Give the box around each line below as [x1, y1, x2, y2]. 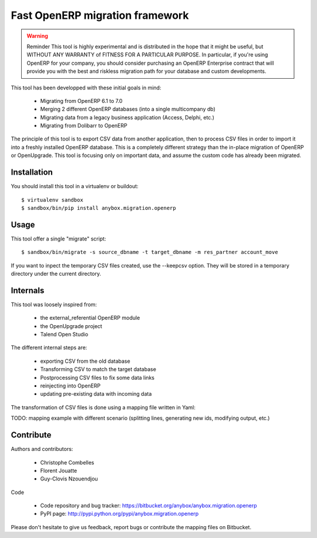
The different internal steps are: [11, 344, 87, 351]
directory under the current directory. [11, 270, 102, 277]
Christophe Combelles [40, 459, 95, 466]
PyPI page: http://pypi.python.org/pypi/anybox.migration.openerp [40, 510, 199, 517]
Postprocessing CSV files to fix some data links [40, 374, 155, 381]
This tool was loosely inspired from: [11, 300, 97, 308]
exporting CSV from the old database [40, 357, 130, 365]
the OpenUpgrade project [40, 322, 103, 329]
